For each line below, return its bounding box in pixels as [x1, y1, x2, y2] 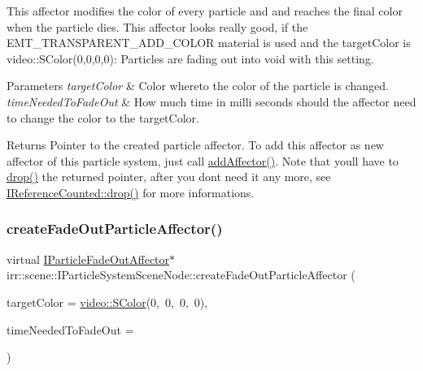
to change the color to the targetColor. [7, 109, 199, 126]
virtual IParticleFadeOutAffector [7, 250, 170, 267]
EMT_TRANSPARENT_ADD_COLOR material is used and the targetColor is [7, 34, 411, 51]
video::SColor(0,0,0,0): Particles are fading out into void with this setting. [7, 50, 374, 67]
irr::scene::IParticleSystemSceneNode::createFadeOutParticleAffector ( [7, 266, 355, 283]
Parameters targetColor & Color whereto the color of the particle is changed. [7, 77, 389, 94]
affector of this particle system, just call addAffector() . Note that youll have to [7, 152, 399, 169]
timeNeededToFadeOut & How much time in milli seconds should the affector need [7, 93, 416, 110]
